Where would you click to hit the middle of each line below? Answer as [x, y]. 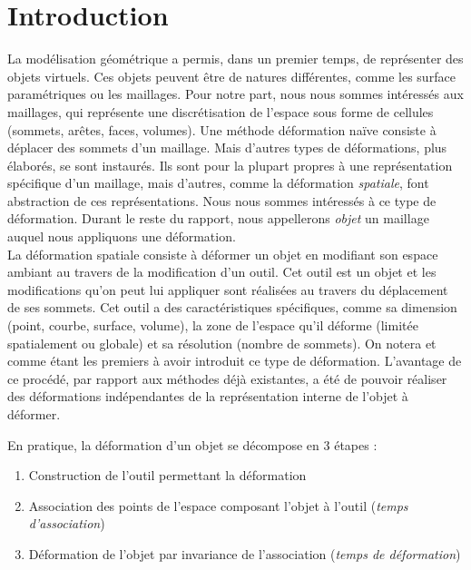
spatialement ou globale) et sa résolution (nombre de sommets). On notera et [222, 343]
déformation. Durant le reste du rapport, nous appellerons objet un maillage [218, 218]
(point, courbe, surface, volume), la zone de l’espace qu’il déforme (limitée [213, 325]
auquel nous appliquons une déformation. [122, 236]
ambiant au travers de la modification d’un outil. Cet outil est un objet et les [222, 272]
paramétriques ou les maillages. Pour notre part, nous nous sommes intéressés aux [235, 94]
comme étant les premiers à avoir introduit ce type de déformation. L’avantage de [235, 361]
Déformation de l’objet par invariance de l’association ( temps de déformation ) [245, 553]
